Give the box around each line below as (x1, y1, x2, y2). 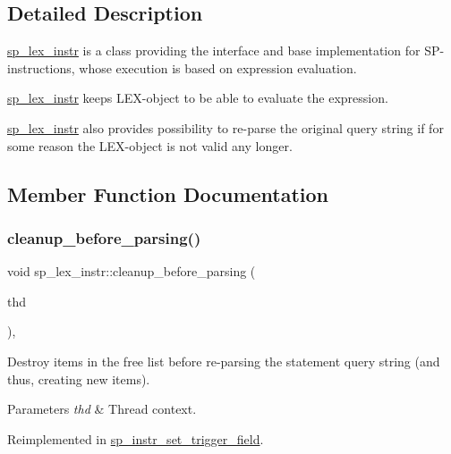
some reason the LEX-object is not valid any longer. (7, 136, 293, 155)
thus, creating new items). (7, 369, 150, 388)
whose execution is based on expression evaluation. (79, 58, 357, 77)
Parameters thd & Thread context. (7, 399, 197, 418)
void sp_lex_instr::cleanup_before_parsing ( (7, 262, 256, 281)
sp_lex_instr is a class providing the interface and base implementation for (7, 41, 421, 60)
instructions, (7, 58, 75, 77)
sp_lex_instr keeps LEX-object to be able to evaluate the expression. (7, 88, 388, 107)
